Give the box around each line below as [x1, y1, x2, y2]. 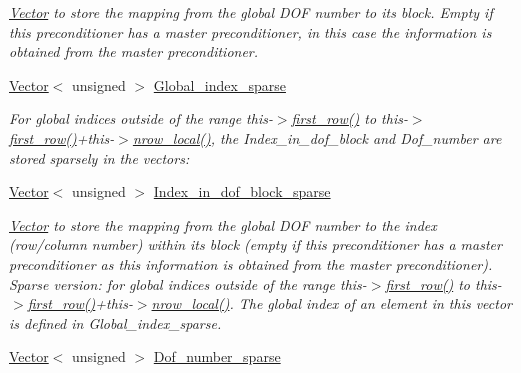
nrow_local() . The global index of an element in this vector [151, 293, 512, 314]
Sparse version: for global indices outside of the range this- [9, 273, 367, 294]
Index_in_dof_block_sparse [153, 181, 331, 202]
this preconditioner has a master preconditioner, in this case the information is [9, 21, 492, 42]
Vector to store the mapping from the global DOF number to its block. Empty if [9, 2, 493, 22]
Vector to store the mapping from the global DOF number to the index [9, 214, 437, 235]
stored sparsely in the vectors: [9, 147, 190, 168]
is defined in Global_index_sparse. [9, 312, 222, 333]
